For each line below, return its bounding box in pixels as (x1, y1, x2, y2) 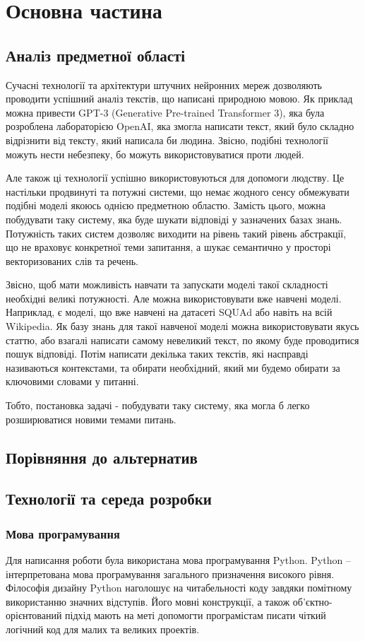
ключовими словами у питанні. (6, 374, 139, 389)
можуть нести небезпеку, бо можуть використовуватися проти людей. (6, 146, 304, 161)
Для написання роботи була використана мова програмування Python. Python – (6, 553, 351, 568)
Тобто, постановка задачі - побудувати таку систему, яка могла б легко (6, 398, 310, 413)
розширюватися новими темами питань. (6, 411, 176, 426)
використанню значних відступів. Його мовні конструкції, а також (6, 594, 290, 608)
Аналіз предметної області (6, 44, 186, 66)
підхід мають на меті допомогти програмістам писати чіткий (65, 608, 326, 623)
